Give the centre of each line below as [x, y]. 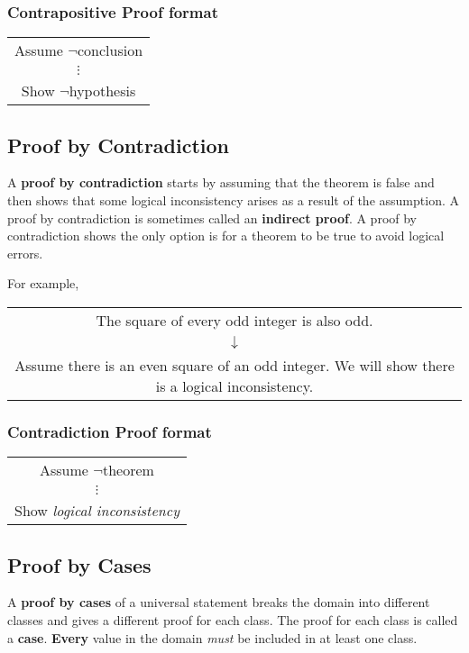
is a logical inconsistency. [234, 385]
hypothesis [102, 91]
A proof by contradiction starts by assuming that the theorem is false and [221, 182]
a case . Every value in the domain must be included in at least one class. [212, 637]
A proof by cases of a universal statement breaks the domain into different [219, 602]
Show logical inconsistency [97, 511]
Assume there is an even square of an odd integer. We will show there [234, 365]
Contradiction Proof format [110, 431]
